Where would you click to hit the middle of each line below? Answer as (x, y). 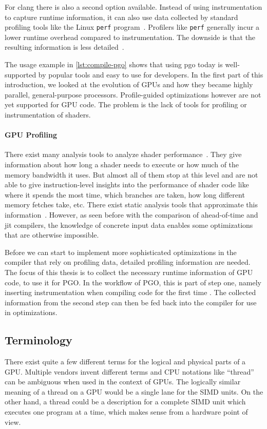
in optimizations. (31, 312)
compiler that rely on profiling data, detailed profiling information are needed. (128, 262)
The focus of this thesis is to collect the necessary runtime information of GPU (129, 272)
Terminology (39, 340)
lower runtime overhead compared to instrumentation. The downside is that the (130, 37)
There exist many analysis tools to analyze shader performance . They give (123, 154)
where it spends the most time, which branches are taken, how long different (125, 194)
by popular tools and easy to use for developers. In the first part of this (151, 74)
